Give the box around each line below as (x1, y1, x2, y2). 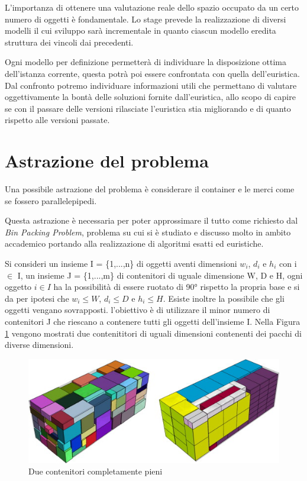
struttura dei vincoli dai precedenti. (5, 35, 134, 48)
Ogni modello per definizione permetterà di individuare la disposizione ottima (5, 56, 286, 68)
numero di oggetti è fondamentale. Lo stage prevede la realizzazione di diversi (5, 12, 286, 25)
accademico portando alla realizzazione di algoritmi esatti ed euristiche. (5, 237, 264, 250)
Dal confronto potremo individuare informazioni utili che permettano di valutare (5, 79, 297, 91)
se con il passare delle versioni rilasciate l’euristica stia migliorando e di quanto (5, 102, 291, 114)
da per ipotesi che (5, 292, 69, 304)
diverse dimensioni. (5, 338, 74, 351)
